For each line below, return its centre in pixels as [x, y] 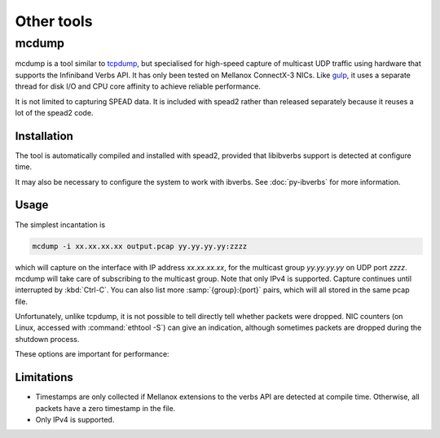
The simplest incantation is [60, 225]
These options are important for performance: [92, 354]
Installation [44, 136]
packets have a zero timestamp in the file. [106, 408]
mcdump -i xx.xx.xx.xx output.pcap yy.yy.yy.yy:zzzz [140, 246]
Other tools [54, 21]
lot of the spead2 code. [54, 112]
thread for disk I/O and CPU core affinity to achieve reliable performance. [138, 86]
